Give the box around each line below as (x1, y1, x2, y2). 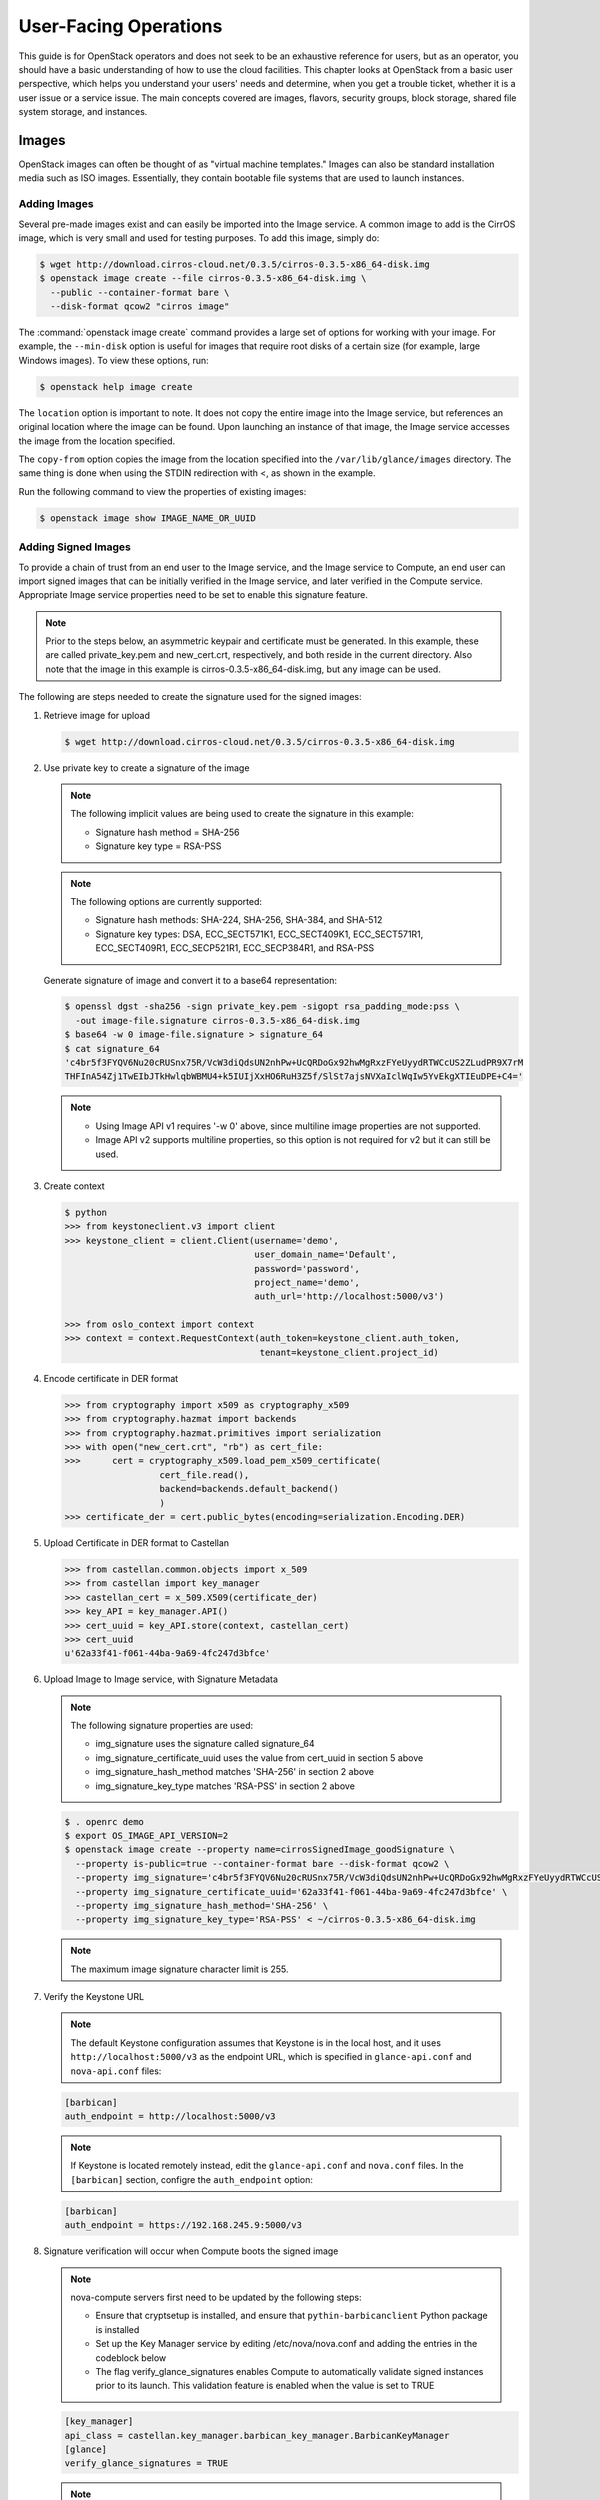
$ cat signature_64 (64, 1043, 160, 1054)
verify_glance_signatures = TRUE (64, 2458, 229, 2469)
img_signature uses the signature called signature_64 (95, 1738, 315, 1750)
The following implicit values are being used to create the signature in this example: (70, 808, 415, 820)
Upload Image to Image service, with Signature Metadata (43, 1673, 279, 1685)
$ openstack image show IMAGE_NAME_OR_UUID (39, 512, 257, 524)
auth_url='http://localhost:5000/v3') (254, 1291, 445, 1302)
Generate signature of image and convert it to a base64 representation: (43, 974, 338, 986)
